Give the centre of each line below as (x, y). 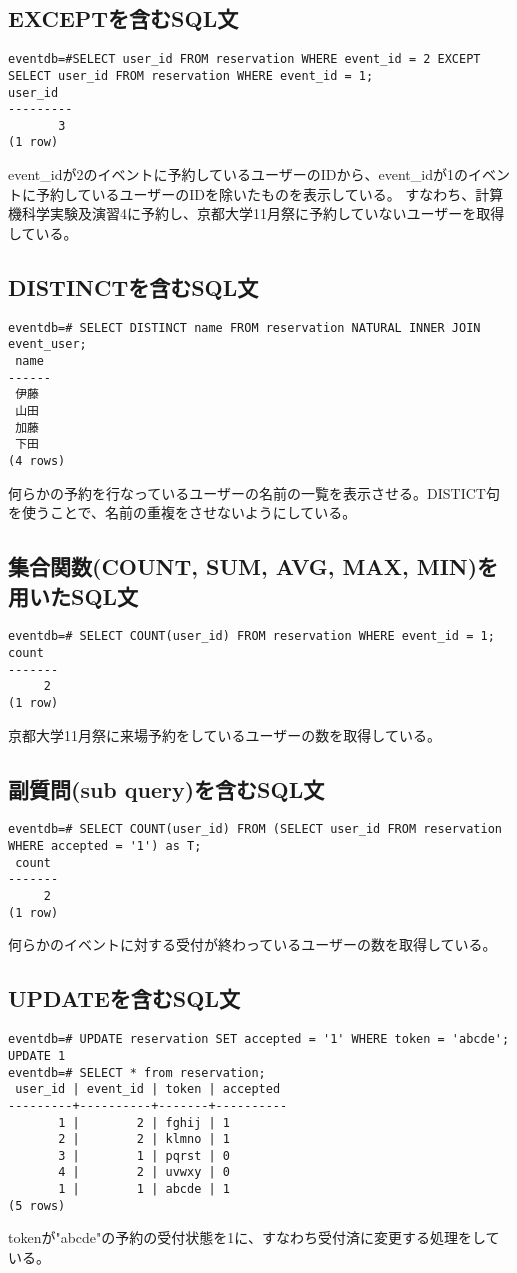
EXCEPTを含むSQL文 (123, 18)
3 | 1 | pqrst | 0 (144, 1155)
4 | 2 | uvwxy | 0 (144, 1172)
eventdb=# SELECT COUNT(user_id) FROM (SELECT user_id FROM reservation (255, 829)
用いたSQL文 (73, 595)
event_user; (47, 344)
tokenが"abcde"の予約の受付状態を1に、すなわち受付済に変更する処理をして (254, 1237)
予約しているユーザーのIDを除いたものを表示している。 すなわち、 (255, 193)
